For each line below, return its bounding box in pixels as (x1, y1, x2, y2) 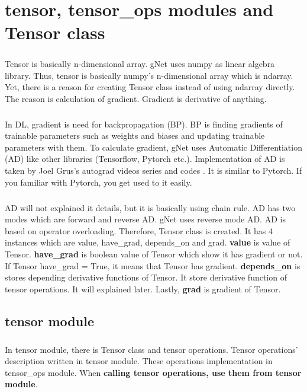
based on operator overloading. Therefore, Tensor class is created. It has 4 (5, 224, 273, 237)
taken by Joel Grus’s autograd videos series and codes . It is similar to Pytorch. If (5, 164, 302, 177)
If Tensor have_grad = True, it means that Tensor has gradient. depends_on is (5, 259, 300, 272)
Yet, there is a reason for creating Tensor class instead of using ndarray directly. (5, 81, 295, 93)
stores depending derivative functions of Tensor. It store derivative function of (5, 271, 287, 283)
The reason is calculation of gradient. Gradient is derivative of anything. (5, 92, 267, 104)
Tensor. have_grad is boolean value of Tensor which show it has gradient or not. (5, 248, 303, 260)
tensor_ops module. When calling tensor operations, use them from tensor (5, 366, 302, 378)
